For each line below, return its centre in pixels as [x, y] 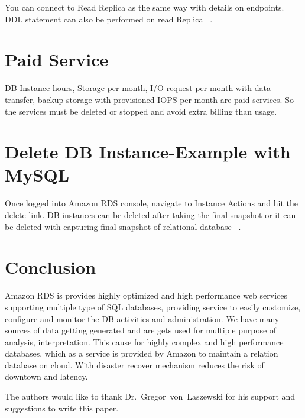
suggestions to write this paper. [62, 408]
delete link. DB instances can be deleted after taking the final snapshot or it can [150, 215]
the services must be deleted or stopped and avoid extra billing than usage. [141, 111]
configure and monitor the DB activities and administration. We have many [142, 318]
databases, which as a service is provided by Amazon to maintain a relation [142, 353]
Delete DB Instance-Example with [148, 152]
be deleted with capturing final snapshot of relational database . [123, 226]
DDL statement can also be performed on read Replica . [109, 19]
